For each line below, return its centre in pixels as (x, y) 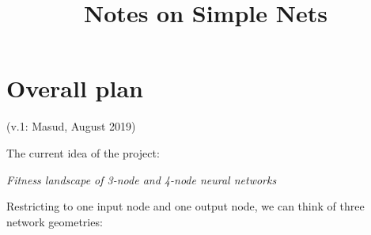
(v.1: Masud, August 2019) (71, 126)
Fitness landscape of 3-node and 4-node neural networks (142, 179)
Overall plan (75, 88)
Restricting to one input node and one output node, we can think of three (185, 206)
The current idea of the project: (83, 152)
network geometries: (55, 221)
